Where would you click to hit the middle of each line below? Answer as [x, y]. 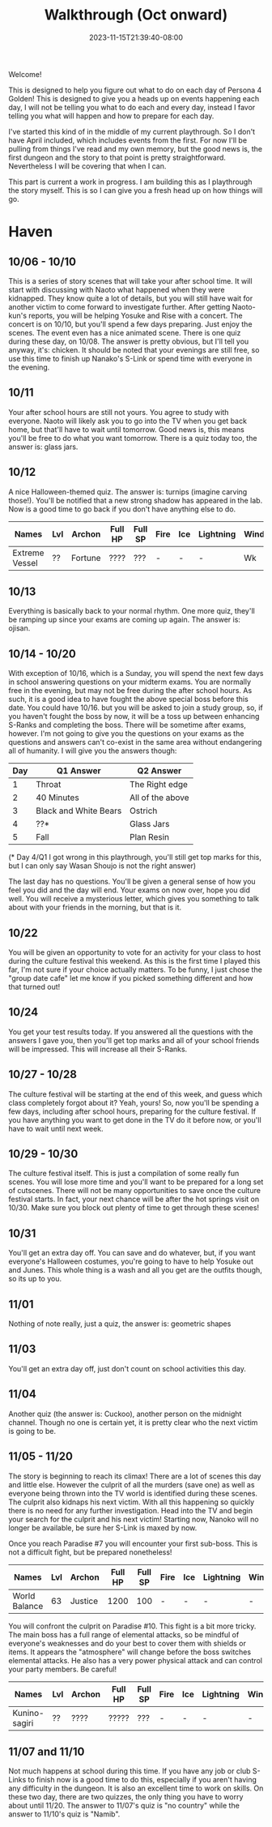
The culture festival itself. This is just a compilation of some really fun [124, 1174]
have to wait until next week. [56, 1128]
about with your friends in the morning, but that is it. [95, 907]
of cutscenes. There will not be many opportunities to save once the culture [135, 1191]
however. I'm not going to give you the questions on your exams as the [126, 734]
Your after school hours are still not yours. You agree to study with [119, 412]
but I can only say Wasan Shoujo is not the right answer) [102, 866]
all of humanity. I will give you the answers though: [93, 751]
